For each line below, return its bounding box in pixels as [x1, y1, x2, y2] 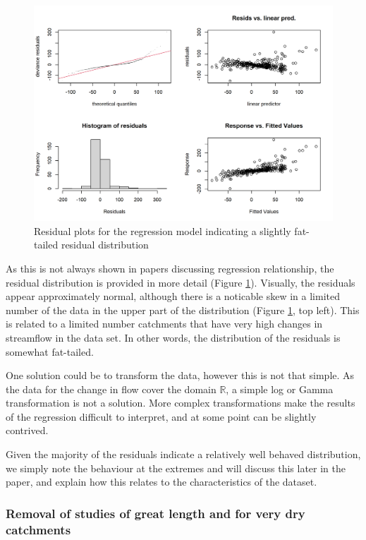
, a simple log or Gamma [226, 381, 334, 396]
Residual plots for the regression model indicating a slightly [34, 223, 291, 238]
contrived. [6, 423, 49, 438]
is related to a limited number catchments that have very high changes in [6, 316, 323, 331]
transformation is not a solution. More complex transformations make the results [6, 395, 355, 410]
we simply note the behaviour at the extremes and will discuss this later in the [6, 460, 346, 475]
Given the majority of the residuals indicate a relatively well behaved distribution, [6, 447, 361, 462]
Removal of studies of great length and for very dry [6, 504, 305, 522]
